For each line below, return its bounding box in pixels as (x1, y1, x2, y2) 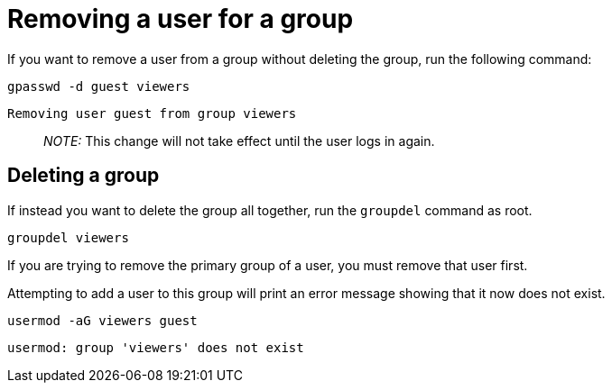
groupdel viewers (7, 230, 129, 245)
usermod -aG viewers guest (7, 313, 198, 328)
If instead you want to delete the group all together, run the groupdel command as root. (7, 202, 533, 218)
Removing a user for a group (7, 4, 354, 34)
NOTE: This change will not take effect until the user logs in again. (43, 132, 435, 149)
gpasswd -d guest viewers (7, 78, 190, 94)
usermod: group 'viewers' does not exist (7, 340, 304, 355)
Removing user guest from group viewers (7, 105, 297, 121)
